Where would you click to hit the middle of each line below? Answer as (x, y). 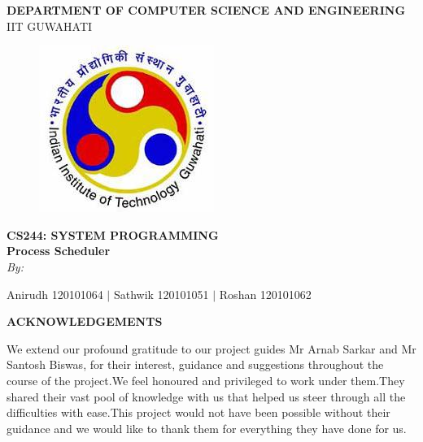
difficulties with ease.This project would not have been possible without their (198, 412)
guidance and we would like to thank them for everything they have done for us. (207, 428)
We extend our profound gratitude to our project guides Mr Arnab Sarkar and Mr (211, 348)
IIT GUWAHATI (50, 26)
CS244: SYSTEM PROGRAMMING (113, 234)
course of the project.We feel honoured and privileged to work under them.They (206, 380)
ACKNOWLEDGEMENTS (85, 321)
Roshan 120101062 (265, 294)
